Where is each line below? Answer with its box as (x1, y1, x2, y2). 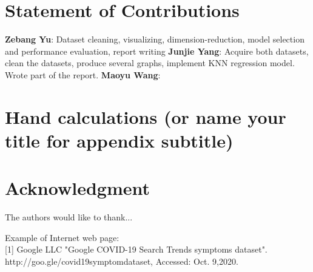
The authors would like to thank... (5, 211, 133, 223)
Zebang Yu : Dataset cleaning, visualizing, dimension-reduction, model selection (5, 33, 305, 46)
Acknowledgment (5, 175, 150, 200)
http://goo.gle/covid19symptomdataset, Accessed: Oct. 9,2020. (5, 254, 238, 267)
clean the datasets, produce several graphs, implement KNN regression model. (5, 56, 295, 69)
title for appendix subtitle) (5, 127, 234, 152)
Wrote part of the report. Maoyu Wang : (5, 68, 161, 81)
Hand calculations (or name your (5, 104, 286, 129)
